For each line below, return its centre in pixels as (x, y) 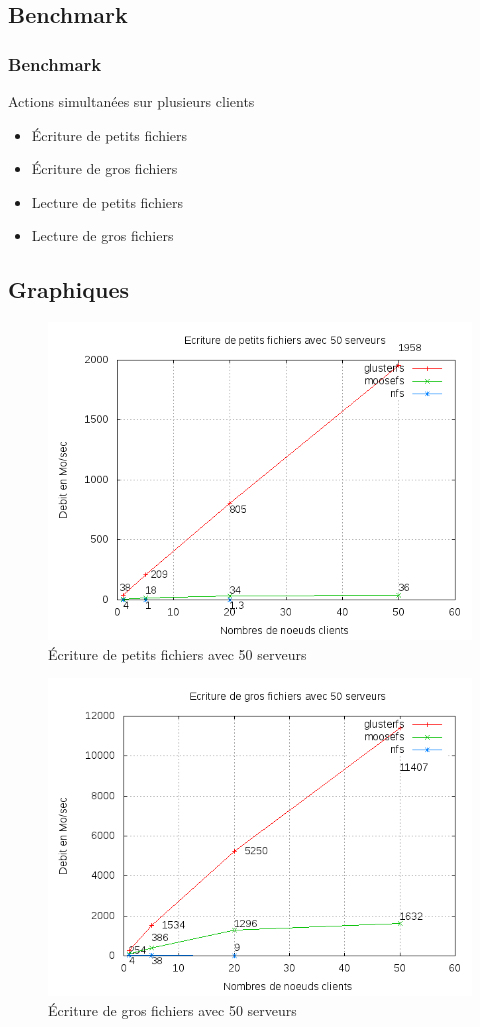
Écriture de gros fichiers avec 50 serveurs (172, 1009)
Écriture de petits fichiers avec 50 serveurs (177, 653)
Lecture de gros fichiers (102, 235)
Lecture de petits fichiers (107, 201)
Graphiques (68, 289)
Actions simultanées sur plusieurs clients (131, 101)
